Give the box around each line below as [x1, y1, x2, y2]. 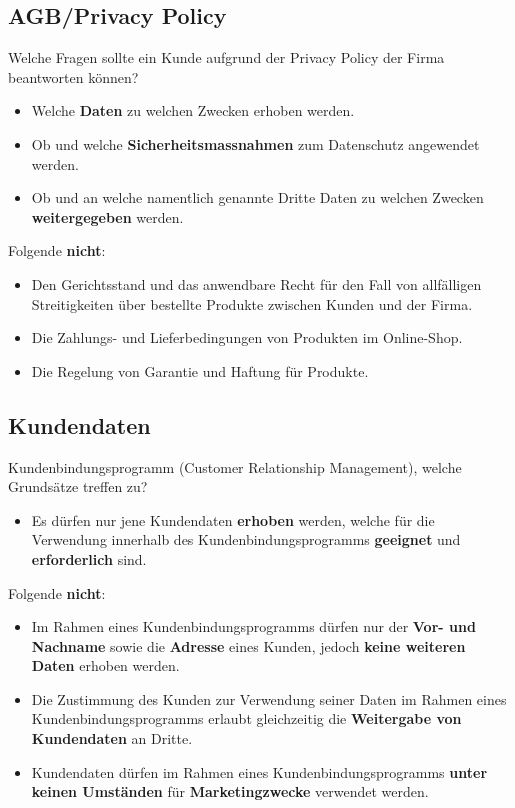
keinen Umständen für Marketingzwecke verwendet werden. [31, 781, 429, 802]
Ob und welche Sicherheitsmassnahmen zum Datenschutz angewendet [31, 133, 480, 154]
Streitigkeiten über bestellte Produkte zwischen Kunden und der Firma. [31, 293, 473, 314]
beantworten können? [8, 66, 139, 87]
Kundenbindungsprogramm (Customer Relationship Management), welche [8, 456, 462, 477]
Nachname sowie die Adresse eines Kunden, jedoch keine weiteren [31, 635, 466, 656]
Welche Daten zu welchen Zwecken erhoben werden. [31, 100, 355, 121]
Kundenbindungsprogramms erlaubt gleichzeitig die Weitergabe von [31, 708, 462, 729]
